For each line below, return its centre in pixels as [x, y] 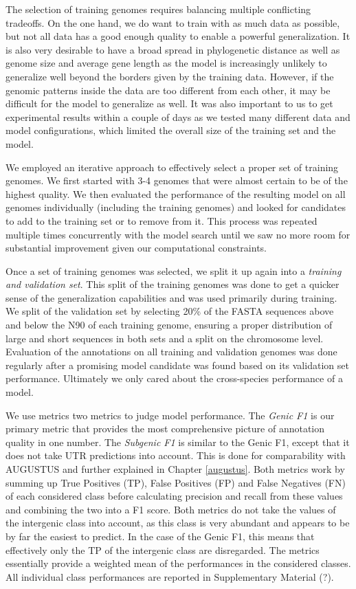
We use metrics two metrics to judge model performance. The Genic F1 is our [170, 415]
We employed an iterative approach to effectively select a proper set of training [172, 167]
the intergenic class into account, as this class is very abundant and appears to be [178, 523]
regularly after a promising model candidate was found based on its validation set [177, 365]
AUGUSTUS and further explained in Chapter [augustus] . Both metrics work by [175, 469]
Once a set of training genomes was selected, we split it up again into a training [174, 270]
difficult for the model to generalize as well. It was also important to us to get [169, 103]
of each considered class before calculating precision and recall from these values [174, 496]
